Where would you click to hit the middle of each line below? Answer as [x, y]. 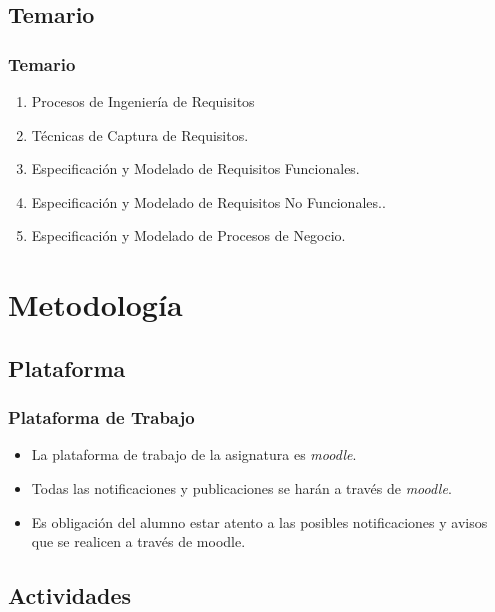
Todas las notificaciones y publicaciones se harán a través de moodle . [241, 487]
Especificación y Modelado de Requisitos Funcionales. [195, 168]
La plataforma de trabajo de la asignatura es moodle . [194, 454]
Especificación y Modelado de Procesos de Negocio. [188, 235]
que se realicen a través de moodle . [138, 541]
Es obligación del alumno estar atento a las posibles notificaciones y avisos [259, 521]
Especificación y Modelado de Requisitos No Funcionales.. [208, 201]
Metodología [95, 304]
